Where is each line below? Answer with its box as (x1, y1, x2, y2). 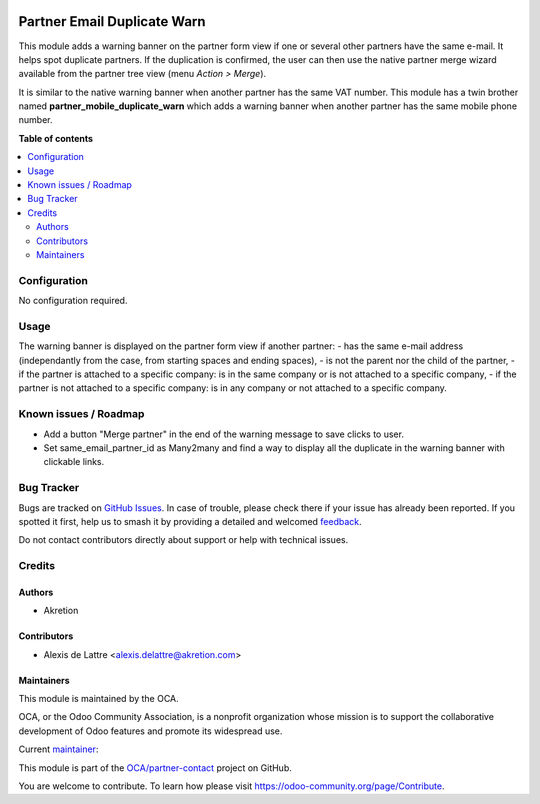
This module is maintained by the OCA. (18, 693, 179, 705)
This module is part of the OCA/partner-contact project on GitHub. (18, 761, 292, 774)
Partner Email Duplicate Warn (18, 13, 206, 30)
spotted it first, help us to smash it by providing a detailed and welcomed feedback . (18, 515, 362, 527)
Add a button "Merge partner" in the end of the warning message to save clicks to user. (43, 428, 405, 440)
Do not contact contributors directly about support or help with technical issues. (18, 534, 349, 546)
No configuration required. (18, 295, 128, 307)
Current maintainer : (18, 743, 99, 755)
